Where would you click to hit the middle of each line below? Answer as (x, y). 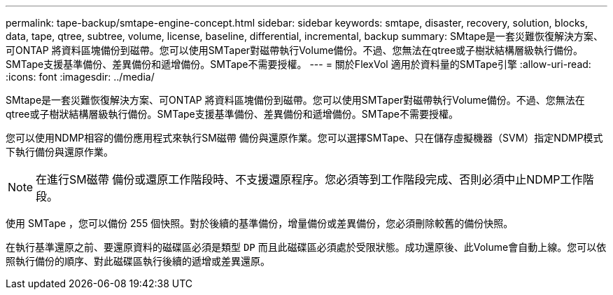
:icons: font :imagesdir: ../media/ (80, 77)
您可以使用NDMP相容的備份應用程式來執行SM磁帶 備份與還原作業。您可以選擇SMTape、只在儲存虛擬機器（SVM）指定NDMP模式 (304, 138)
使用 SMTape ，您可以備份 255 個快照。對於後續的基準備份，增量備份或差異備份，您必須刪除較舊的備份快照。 (260, 223)
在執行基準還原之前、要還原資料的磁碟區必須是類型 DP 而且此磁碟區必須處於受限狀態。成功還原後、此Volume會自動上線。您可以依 (306, 247)
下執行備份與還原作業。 (59, 152)
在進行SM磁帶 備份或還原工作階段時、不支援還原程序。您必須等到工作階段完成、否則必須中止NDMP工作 (309, 179)
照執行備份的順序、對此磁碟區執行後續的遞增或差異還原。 (138, 261)
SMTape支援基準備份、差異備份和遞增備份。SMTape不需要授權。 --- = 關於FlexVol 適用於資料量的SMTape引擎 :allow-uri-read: (298, 64)
